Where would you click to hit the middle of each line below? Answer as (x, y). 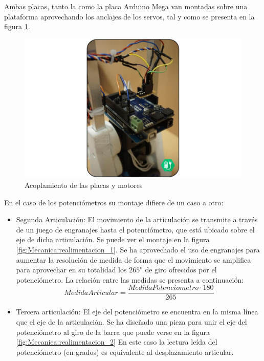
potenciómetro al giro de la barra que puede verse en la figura (113, 332)
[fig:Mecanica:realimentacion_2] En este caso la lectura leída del (117, 342)
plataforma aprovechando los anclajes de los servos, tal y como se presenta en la (129, 16)
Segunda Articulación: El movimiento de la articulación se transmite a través (137, 219)
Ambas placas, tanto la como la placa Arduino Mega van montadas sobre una (126, 6)
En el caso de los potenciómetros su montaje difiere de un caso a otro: (114, 202)
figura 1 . (17, 26)
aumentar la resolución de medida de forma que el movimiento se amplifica (134, 259)
